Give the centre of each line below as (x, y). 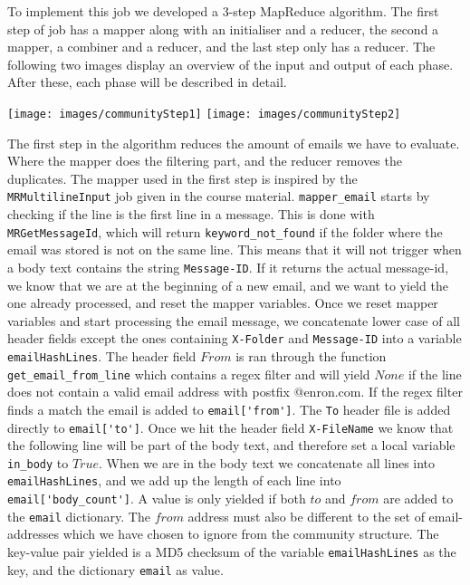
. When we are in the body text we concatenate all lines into (267, 462)
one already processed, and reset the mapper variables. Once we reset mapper (223, 303)
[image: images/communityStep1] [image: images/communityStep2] (204, 114)
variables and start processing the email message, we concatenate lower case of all (234, 320)
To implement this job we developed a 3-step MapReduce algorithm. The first (223, 11)
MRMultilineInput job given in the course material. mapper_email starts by (219, 196)
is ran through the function (311, 356)
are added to (418, 499)
